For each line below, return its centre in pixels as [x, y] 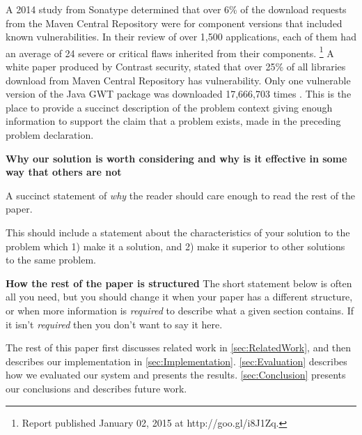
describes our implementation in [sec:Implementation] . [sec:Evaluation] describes [176, 361]
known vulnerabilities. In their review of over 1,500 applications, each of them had [181, 37]
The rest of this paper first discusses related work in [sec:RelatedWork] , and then [179, 348]
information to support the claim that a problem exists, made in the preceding [173, 121]
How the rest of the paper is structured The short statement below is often [179, 283]
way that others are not [64, 172]
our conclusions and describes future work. [96, 388]
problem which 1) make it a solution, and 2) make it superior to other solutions [175, 246]
